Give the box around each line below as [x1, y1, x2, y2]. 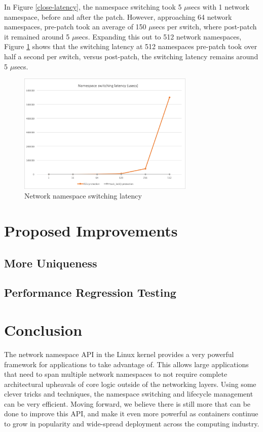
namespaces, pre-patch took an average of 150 [4, 21, 146, 32]
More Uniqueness [4, 255, 97, 270]
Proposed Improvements [4, 220, 178, 241]
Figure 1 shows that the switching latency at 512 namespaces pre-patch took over [4, 41, 257, 52]
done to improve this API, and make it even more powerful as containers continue [4, 408, 258, 419]
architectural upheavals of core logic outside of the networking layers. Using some [4, 378, 256, 389]
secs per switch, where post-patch [153, 21, 257, 32]
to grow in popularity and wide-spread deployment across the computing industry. [4, 418, 259, 429]
